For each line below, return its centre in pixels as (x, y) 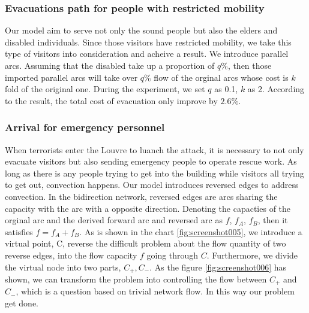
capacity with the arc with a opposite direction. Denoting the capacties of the (148, 208)
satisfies (19, 231)
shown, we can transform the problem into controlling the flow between (136, 279)
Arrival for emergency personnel (85, 127)
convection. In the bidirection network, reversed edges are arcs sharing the (141, 196)
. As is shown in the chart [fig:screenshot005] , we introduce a (191, 231)
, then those (250, 65)
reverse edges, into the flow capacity (71, 255)
